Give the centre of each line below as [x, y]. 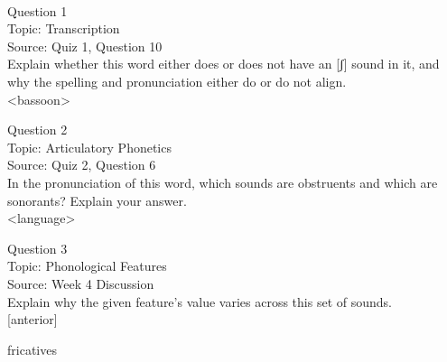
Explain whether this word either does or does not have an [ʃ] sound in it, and [223, 64]
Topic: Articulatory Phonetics [89, 147]
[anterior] [33, 319]
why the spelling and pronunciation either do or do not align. [177, 81]
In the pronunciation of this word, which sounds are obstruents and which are [223, 182]
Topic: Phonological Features [87, 266]
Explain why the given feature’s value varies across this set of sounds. [200, 301]
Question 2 [37, 130]
